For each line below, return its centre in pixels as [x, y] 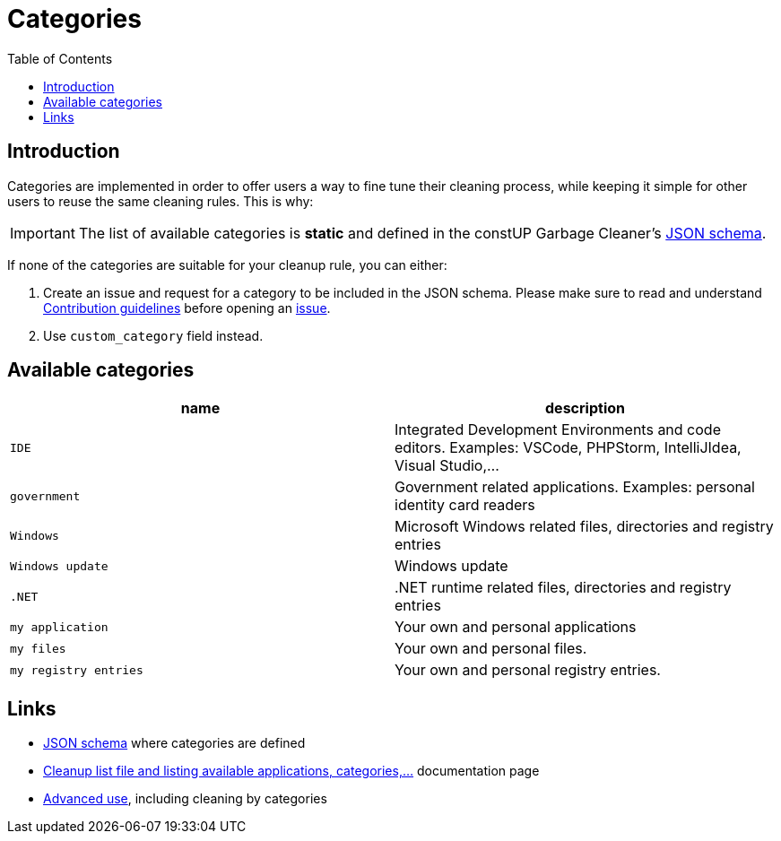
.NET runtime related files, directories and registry [563, 588]
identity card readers [465, 505]
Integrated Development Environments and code [558, 430]
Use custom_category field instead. [153, 335]
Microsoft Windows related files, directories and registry [584, 527]
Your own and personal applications [516, 627]
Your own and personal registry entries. [528, 670]
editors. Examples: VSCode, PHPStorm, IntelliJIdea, [568, 448]
